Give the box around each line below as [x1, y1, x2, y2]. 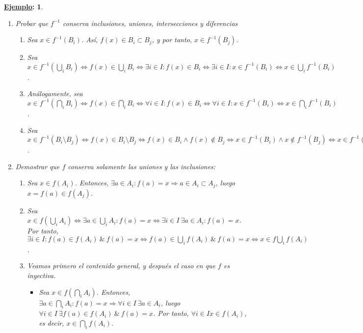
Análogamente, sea [27, 88, 83, 99]
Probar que [15, 18, 48, 28]
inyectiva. [27, 270, 56, 280]
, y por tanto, [152, 34, 192, 45]
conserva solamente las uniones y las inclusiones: [68, 161, 216, 171]
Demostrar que [15, 161, 60, 171]
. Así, [81, 34, 98, 45]
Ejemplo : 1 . [4, 1, 43, 11]
